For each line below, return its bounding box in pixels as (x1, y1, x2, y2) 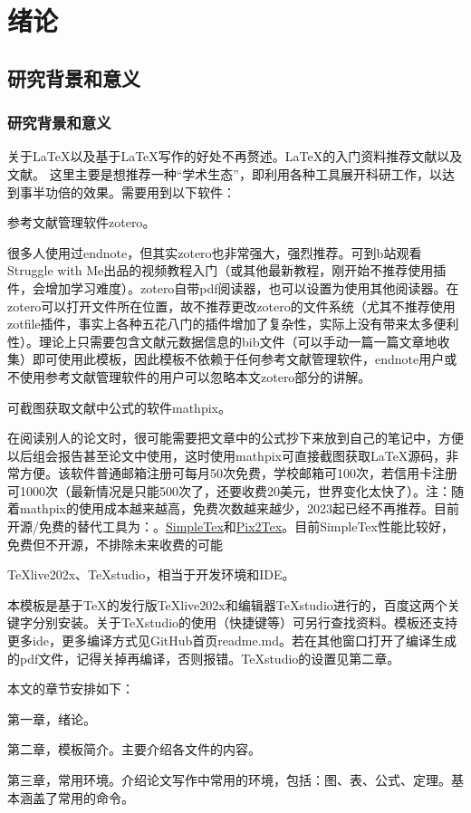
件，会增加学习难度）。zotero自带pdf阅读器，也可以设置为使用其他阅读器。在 (7, 278, 459, 297)
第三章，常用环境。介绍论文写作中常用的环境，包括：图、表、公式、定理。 (7, 770, 451, 789)
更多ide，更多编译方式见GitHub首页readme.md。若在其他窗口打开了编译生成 (7, 631, 457, 650)
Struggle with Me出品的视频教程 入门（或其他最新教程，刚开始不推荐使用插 (7, 261, 447, 280)
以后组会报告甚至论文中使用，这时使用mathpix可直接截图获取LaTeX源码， (7, 445, 447, 464)
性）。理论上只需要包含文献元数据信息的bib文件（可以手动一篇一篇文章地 (7, 331, 437, 350)
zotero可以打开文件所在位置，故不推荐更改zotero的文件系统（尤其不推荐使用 (7, 296, 456, 315)
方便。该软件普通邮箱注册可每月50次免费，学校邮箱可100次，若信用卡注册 (19, 464, 457, 483)
